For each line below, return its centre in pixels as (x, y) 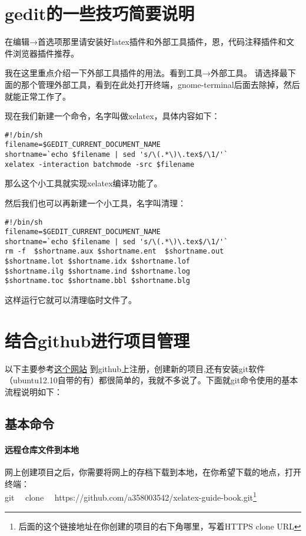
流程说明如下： (34, 392)
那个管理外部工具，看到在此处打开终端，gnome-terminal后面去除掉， (152, 84)
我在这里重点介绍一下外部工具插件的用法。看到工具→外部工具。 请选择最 (146, 73)
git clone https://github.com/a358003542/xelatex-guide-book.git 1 (131, 496)
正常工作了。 (46, 96)
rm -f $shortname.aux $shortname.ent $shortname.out (114, 251)
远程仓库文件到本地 (42, 449)
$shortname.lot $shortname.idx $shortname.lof (97, 262)
